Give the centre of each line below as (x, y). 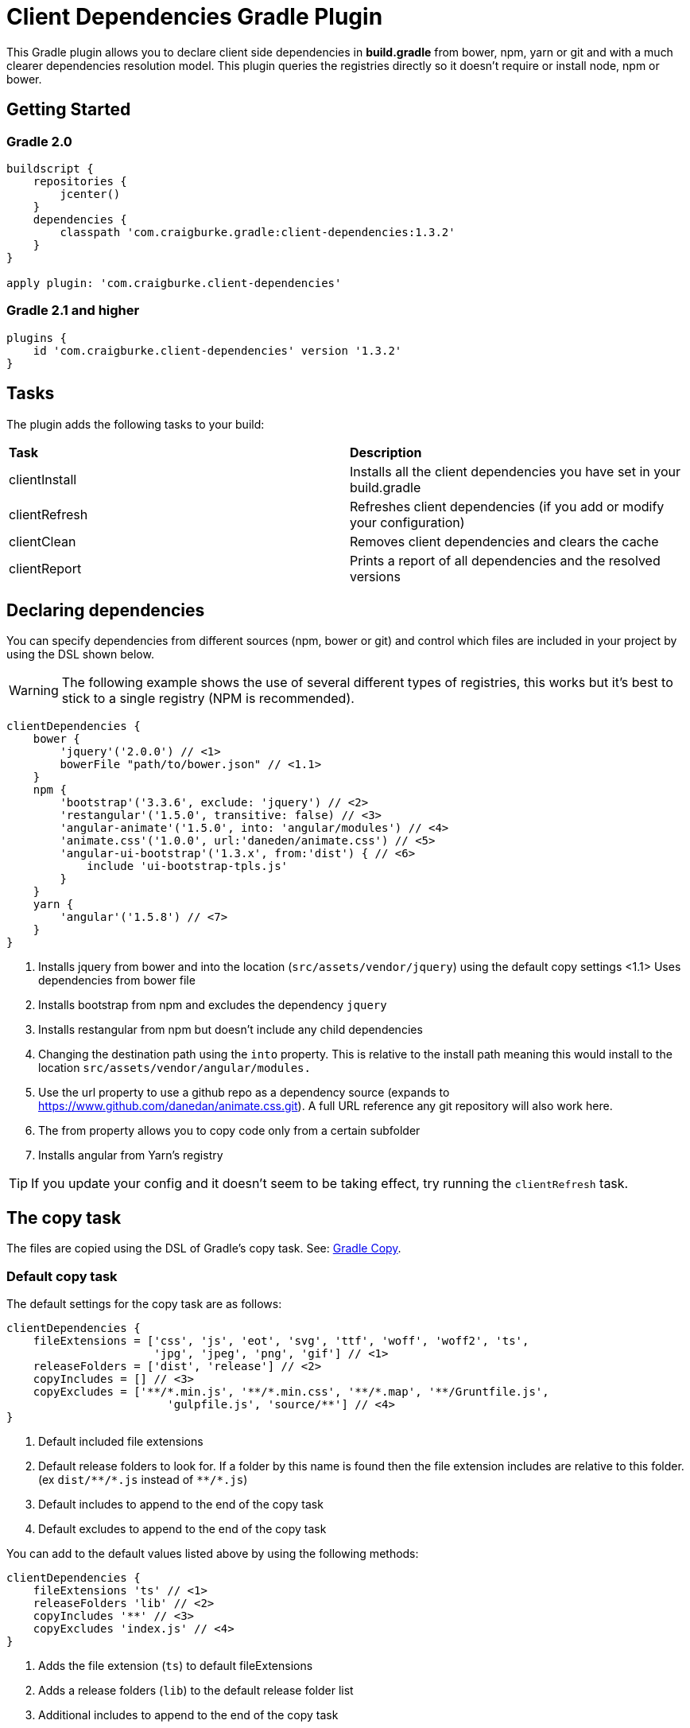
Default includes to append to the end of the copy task (181, 1504)
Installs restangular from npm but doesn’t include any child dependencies (231, 1030)
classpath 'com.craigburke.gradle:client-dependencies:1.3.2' (258, 232)
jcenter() (90, 194)
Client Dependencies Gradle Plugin (195, 17)
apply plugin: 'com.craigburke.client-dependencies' (174, 283)
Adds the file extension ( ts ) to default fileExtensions (176, 1666)
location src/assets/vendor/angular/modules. (174, 1068)
